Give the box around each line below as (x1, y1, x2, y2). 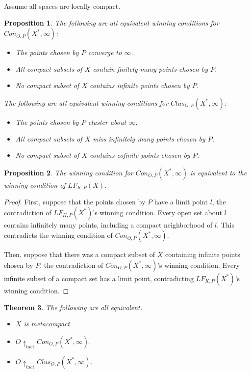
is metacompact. (24, 318, 72, 329)
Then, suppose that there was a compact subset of (4, 249, 155, 259)
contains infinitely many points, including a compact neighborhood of (4, 219, 213, 230)
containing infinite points (165, 249, 240, 259)
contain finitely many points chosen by (93, 63, 208, 74)
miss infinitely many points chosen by (93, 133, 205, 143)
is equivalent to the (190, 167, 247, 177)
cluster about (88, 116, 126, 127)
